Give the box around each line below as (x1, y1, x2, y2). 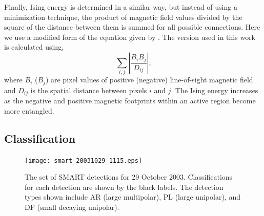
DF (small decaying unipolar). (25, 202, 119, 212)
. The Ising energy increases (171, 84, 258, 95)
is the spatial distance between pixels (30, 84, 147, 95)
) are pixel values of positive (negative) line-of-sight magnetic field (45, 74, 253, 85)
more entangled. (4, 105, 54, 116)
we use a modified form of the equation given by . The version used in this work (4, 31, 256, 42)
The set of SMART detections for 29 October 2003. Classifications (25, 171, 233, 182)
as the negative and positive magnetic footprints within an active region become (4, 95, 256, 106)
